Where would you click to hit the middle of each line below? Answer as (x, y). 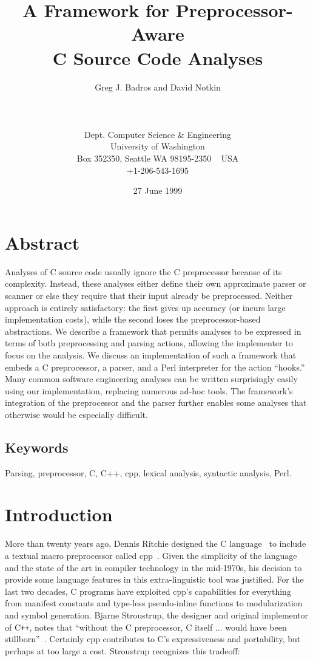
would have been (256, 627)
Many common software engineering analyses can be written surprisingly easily (151, 379)
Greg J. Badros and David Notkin (158, 87)
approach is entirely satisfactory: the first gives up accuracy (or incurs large (145, 307)
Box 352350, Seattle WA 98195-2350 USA (158, 158)
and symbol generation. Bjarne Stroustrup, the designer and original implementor (157, 615)
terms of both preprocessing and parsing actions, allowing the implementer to (149, 343)
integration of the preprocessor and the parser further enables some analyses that (156, 402)
